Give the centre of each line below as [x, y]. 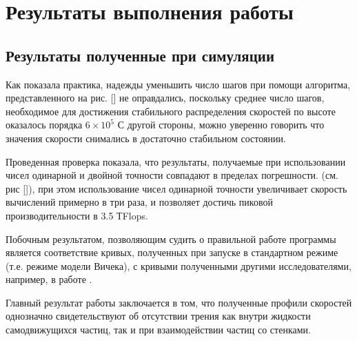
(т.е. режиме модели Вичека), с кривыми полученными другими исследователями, [178, 265]
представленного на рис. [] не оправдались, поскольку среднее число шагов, [165, 98]
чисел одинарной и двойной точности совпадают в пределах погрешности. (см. [172, 175]
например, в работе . [49, 279]
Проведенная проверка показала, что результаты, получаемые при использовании [176, 161]
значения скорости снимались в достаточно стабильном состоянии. [146, 138]
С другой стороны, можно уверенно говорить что [221, 125]
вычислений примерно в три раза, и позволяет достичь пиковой [139, 202]
